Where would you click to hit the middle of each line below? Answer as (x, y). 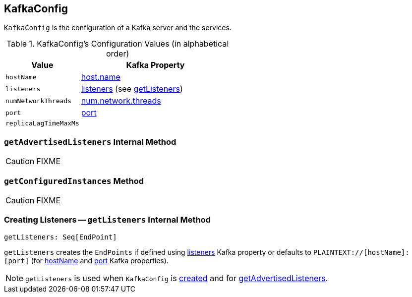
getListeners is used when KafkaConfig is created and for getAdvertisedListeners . (177, 278)
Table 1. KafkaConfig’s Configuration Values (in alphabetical (118, 44)
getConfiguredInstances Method (74, 181)
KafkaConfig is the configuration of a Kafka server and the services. (118, 28)
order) (118, 54)
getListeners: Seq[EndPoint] (60, 237)
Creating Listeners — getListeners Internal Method (108, 220)
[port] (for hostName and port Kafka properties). (86, 260)
